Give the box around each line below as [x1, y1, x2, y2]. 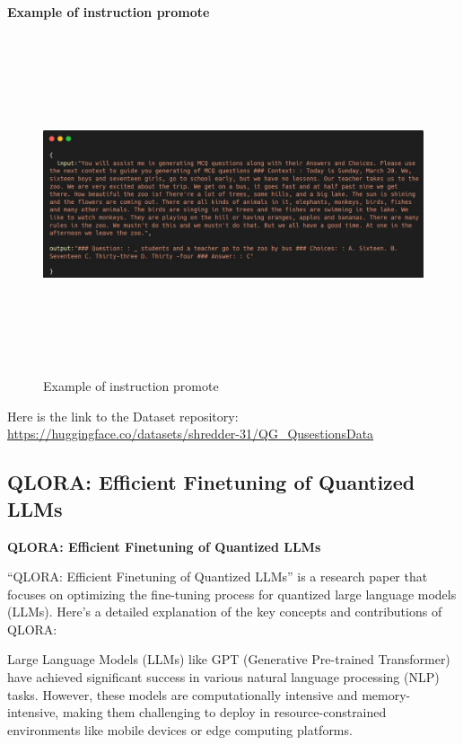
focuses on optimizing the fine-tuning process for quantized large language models [7, 584, 457, 603]
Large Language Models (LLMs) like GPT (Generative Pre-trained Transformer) [7, 650, 450, 669]
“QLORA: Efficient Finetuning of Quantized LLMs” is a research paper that [7, 567, 428, 586]
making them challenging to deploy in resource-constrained [62, 703, 387, 722]
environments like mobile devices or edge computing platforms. [7, 720, 353, 739]
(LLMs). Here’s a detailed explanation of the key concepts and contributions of [7, 602, 442, 621]
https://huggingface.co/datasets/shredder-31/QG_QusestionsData [7, 424, 374, 443]
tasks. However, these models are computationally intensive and [7, 685, 358, 704]
